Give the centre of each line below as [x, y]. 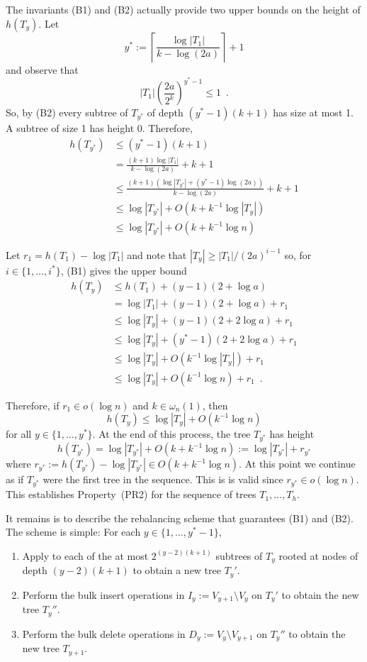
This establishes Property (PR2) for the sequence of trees [131, 494]
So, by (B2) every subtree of [67, 112]
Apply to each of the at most [85, 555]
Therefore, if [33, 405]
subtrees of [239, 555]
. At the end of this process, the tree [171, 434]
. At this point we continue [297, 464]
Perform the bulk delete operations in [104, 633]
